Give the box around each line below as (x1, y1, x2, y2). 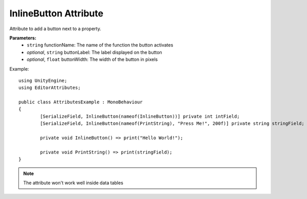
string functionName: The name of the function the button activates (27, 42, 173, 48)
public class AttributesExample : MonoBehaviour (18, 99, 143, 105)
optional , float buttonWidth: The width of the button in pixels (27, 56, 158, 62)
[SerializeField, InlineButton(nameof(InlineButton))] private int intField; (40, 113, 240, 119)
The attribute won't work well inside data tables (23, 180, 124, 186)
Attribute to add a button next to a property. (9, 26, 102, 32)
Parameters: (9, 35, 37, 41)
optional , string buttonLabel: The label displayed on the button (27, 49, 162, 55)
